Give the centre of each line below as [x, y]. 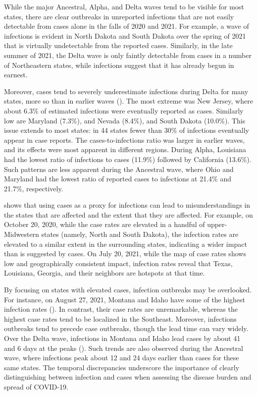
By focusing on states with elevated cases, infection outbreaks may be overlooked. [128, 290]
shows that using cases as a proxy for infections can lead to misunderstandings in [127, 205]
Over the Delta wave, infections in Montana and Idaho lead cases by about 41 [122, 338]
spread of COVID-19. [36, 386]
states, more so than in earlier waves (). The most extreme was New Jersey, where [128, 101]
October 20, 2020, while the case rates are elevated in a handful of [104, 224]
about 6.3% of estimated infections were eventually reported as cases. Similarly [124, 110]
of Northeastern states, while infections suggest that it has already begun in [119, 65]
